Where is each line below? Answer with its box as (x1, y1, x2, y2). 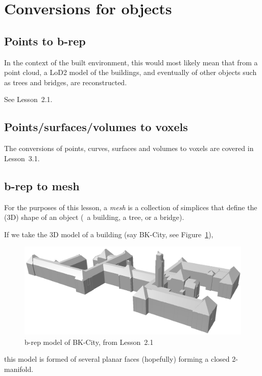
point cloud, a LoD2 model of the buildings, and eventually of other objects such (4, 67, 257, 78)
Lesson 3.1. (4, 153, 40, 163)
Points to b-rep (4, 33, 86, 48)
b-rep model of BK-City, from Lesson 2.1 (25, 336, 154, 347)
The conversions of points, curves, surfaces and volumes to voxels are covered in (4, 143, 254, 154)
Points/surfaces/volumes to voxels (4, 119, 188, 135)
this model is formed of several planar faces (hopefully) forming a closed (4, 354, 230, 364)
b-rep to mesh (4, 178, 80, 193)
